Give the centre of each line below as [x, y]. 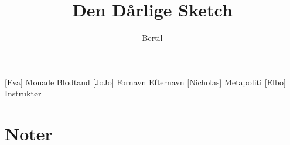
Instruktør [23, 93]
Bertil [152, 38]
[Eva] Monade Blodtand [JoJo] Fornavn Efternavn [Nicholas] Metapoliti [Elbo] [145, 82]
